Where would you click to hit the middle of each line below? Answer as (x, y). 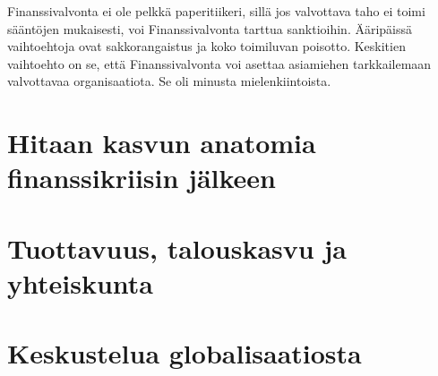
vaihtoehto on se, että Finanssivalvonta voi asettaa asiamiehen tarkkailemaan (219, 63)
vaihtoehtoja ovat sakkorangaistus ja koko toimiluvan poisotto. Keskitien (206, 46)
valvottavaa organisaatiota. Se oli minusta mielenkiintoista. (169, 81)
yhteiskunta (80, 282)
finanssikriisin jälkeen (142, 178)
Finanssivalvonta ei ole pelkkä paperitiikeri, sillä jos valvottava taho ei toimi (216, 11)
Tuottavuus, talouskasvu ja (177, 248)
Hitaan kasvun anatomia (162, 143)
